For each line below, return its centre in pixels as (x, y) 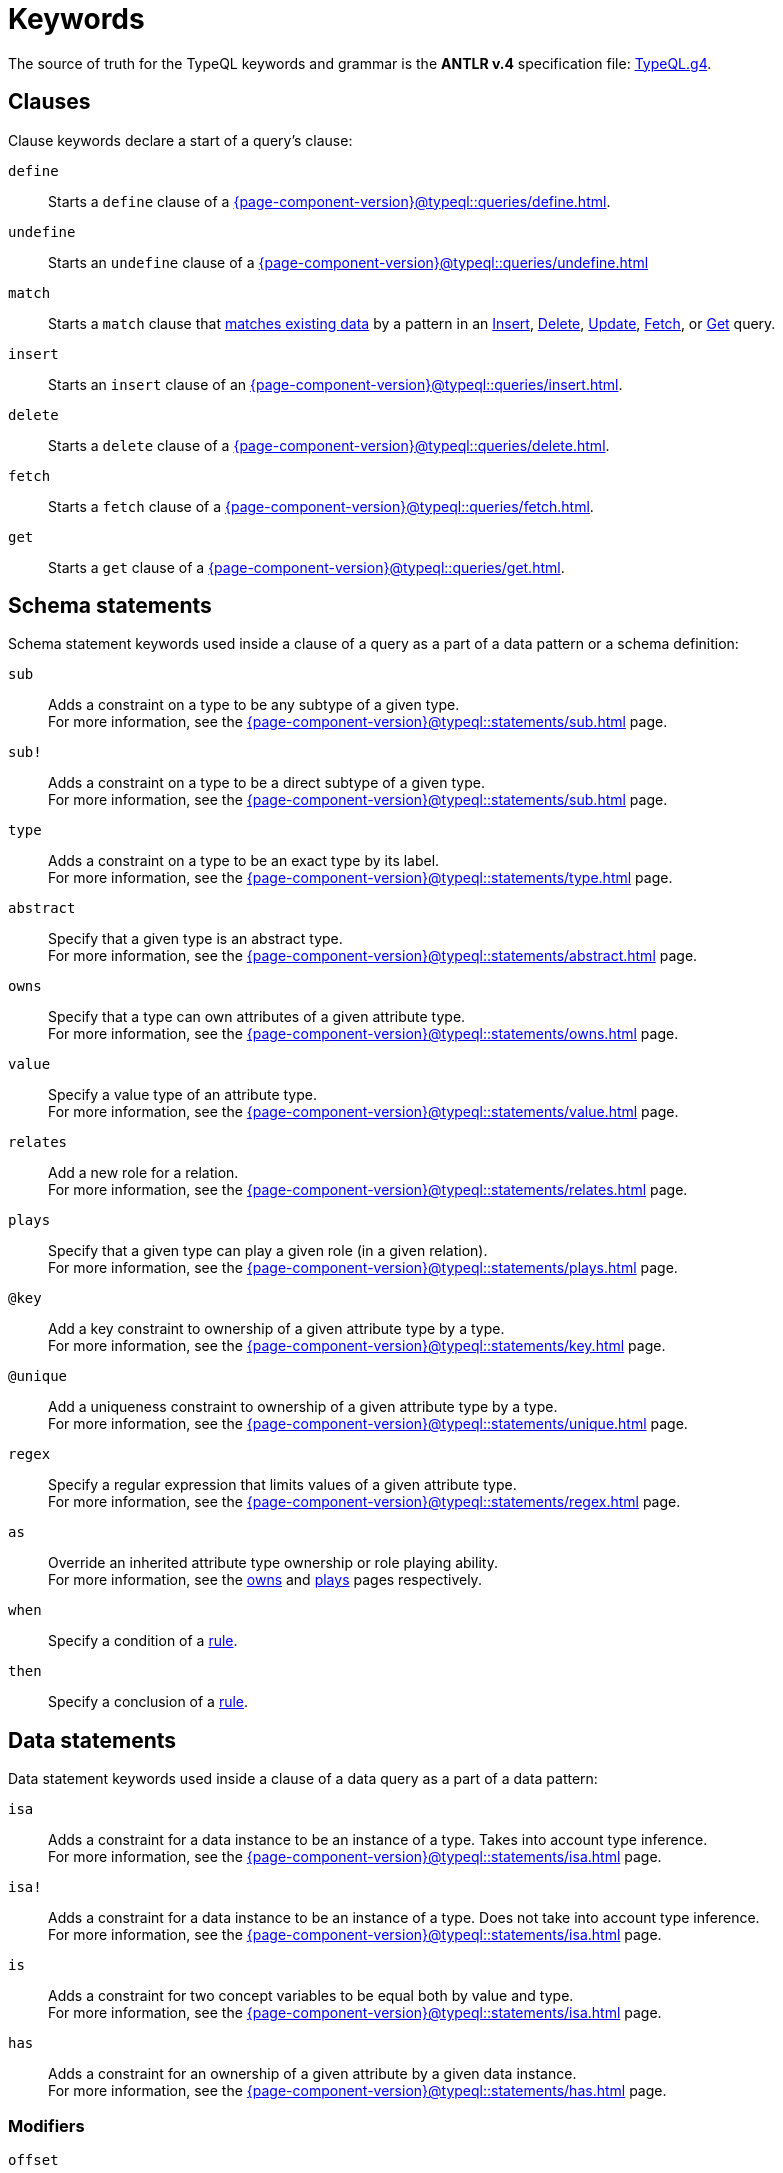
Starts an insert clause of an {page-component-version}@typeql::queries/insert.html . (335, 384)
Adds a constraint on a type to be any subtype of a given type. (254, 705)
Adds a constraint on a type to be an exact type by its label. (244, 861)
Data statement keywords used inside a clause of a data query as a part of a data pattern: (303, 1779)
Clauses (49, 102)
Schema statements (110, 606)
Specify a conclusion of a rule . (148, 1702)
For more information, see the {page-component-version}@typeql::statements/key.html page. (357, 1346)
